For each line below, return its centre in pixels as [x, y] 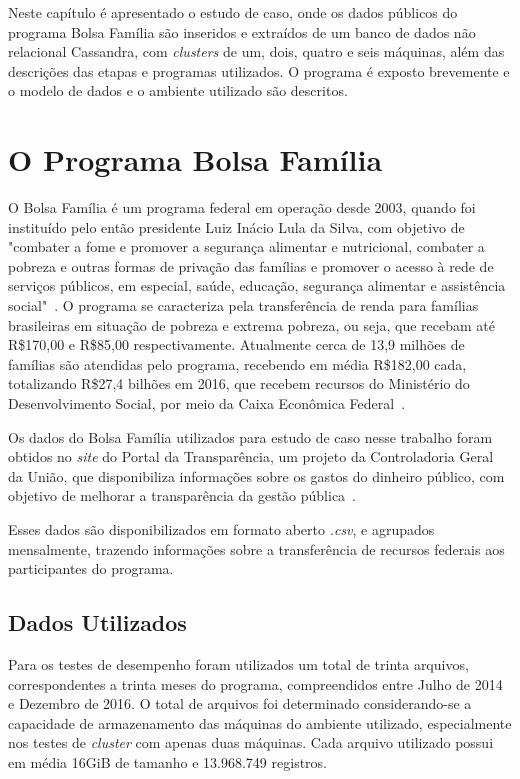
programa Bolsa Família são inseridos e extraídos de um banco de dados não [242, 31]
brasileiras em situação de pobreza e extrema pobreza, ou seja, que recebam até [251, 324]
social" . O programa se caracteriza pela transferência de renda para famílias [243, 305]
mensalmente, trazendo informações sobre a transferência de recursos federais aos [256, 548]
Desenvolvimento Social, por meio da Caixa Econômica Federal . [207, 403]
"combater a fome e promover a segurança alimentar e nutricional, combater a [246, 246]
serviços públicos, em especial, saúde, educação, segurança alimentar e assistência [257, 285]
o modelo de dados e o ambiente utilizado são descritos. [178, 90]
